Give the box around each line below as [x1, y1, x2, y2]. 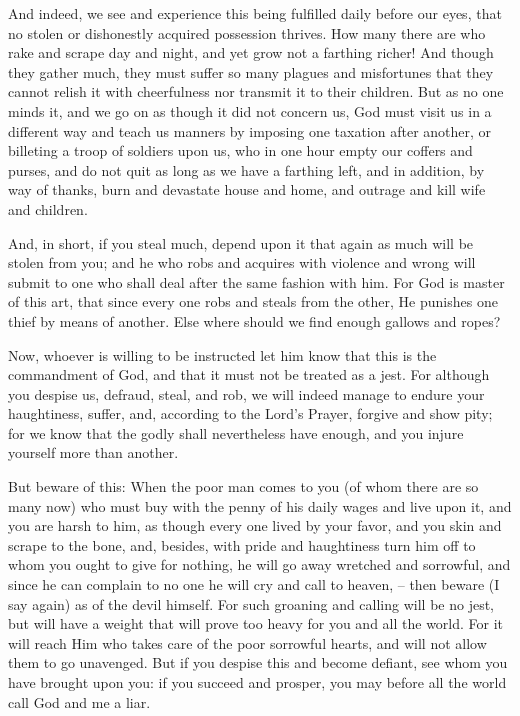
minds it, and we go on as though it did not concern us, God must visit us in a [8, 100, 492, 121]
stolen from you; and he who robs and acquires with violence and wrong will [8, 252, 476, 273]
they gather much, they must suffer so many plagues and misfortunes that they [8, 61, 494, 82]
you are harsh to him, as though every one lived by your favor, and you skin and [8, 515, 502, 536]
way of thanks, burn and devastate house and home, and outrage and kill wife [8, 179, 486, 200]
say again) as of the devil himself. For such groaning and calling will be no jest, [8, 593, 495, 614]
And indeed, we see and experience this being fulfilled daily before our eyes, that [8, 3, 502, 23]
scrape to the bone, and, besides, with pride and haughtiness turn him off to [8, 534, 476, 555]
